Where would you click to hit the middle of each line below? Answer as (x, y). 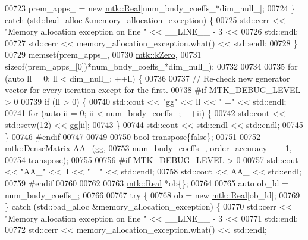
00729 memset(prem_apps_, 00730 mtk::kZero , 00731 (103, 54)
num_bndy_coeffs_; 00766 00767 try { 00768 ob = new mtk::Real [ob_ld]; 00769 (153, 194)
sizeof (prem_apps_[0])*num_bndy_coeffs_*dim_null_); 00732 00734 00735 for (151, 66)
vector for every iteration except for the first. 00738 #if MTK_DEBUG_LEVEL (153, 90)
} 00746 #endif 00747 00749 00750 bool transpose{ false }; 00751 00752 (133, 136)
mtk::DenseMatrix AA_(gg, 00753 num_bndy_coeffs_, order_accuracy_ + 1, (148, 148)
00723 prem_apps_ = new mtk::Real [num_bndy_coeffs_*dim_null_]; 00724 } (150, 8)
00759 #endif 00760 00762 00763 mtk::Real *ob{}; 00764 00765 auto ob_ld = (147, 183)
